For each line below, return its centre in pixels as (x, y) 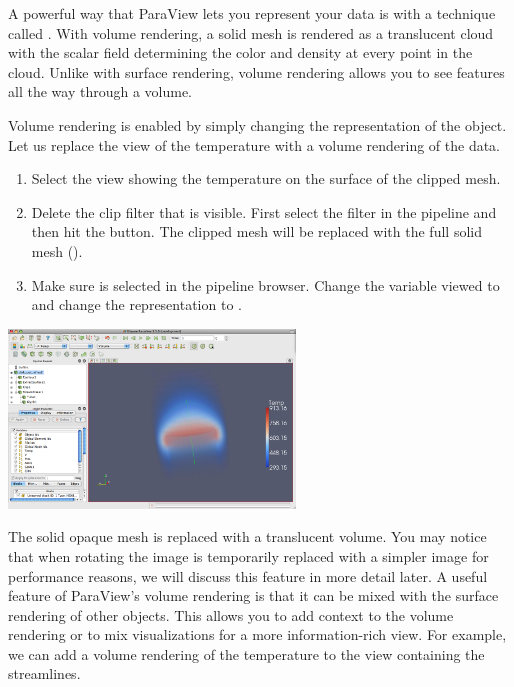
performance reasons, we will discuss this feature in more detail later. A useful (248, 575)
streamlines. (44, 673)
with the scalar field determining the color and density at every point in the (240, 52)
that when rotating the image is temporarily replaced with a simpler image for (248, 555)
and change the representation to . (136, 304)
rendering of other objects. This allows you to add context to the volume (231, 614)
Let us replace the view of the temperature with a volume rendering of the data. (254, 144)
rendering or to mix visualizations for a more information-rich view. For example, (257, 634)
